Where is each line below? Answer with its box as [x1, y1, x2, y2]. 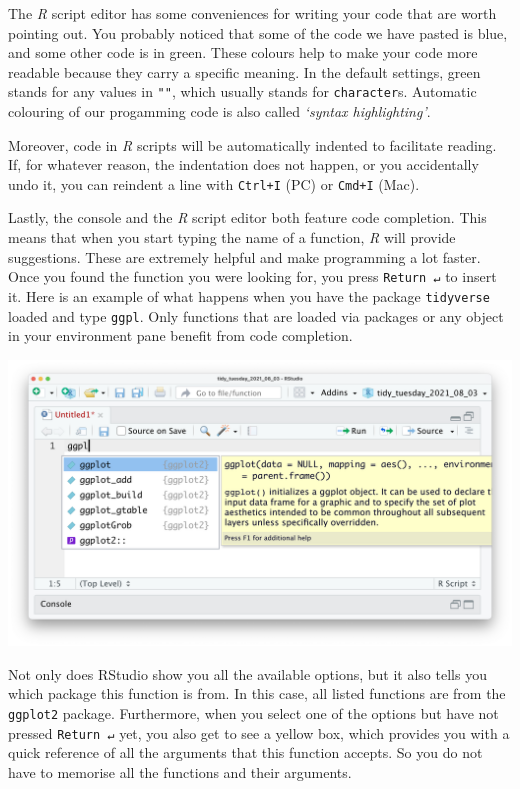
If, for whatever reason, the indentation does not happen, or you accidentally [8, 154, 479, 175]
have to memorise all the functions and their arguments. [8, 761, 352, 782]
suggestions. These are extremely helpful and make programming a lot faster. [8, 246, 481, 267]
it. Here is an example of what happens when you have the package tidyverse [8, 285, 490, 306]
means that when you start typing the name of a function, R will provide [8, 227, 456, 248]
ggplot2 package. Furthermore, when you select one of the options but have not [8, 703, 499, 724]
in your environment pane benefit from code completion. [8, 325, 353, 346]
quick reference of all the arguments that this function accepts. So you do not [8, 742, 483, 763]
